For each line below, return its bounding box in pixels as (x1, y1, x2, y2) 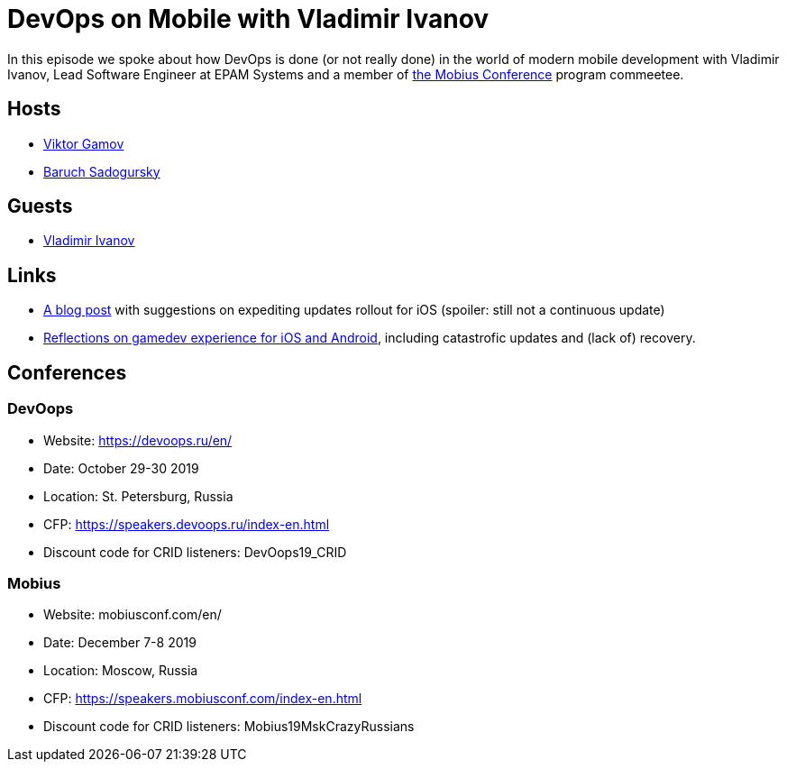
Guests (7, 195, 73, 218)
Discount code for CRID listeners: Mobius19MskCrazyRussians (43, 719, 415, 735)
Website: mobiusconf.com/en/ (43, 607, 222, 623)
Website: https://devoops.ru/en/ (43, 432, 233, 448)
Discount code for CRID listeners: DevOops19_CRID (43, 544, 347, 560)
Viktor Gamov (43, 135, 124, 151)
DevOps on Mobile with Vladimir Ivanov (7, 4, 490, 34)
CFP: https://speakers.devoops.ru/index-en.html (43, 516, 330, 532)
